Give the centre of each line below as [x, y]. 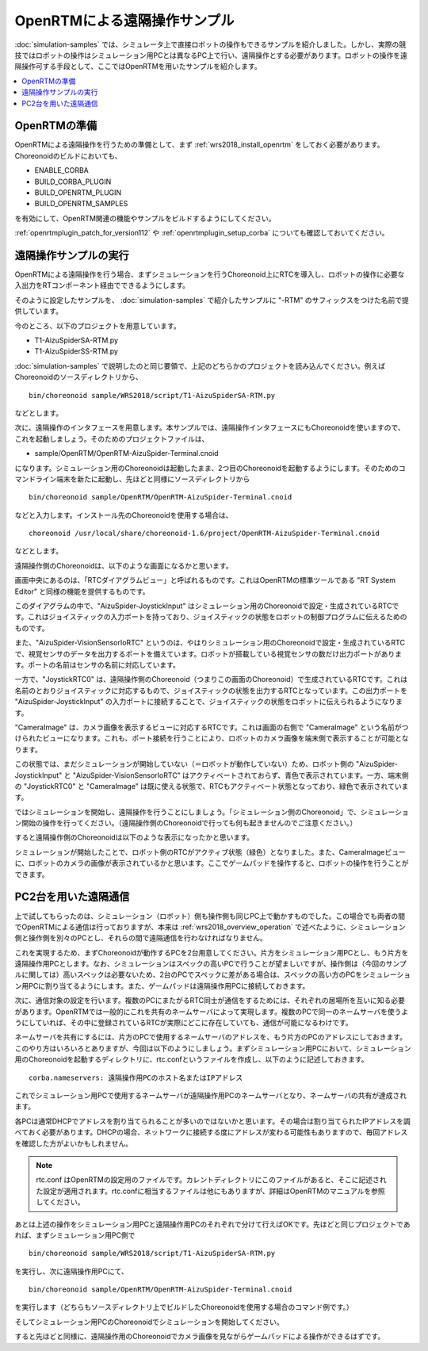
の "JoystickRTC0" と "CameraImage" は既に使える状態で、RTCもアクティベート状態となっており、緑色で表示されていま [212, 786]
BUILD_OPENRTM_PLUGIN [78, 192]
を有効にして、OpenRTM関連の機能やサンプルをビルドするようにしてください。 [145, 218]
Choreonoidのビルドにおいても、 [68, 155]
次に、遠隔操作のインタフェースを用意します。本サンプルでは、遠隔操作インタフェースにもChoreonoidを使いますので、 [210, 427]
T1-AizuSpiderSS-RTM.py [76, 351]
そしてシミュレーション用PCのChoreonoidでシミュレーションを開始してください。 [149, 1322]
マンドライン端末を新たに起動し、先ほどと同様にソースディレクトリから [132, 479]
